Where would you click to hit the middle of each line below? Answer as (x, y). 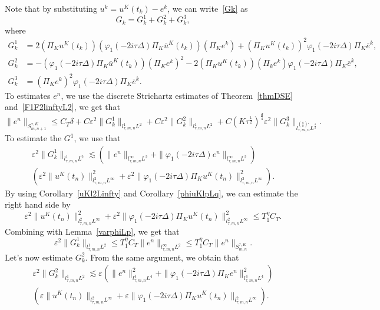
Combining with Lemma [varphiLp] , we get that (92, 231)
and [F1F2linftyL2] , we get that (62, 107)
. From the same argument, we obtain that (162, 257)
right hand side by (38, 204)
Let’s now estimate (39, 257)
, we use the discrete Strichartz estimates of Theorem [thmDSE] (177, 95)
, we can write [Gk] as (208, 8)
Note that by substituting (51, 8)
